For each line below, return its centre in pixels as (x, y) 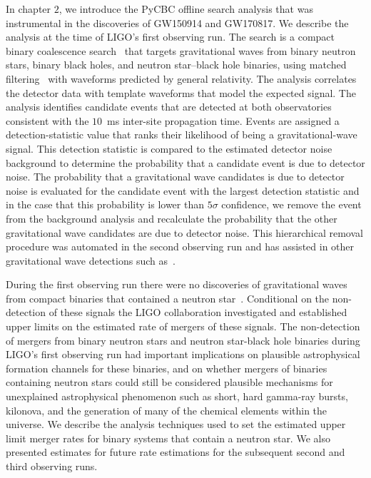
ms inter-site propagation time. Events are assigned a (223, 120)
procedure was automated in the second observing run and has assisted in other (180, 246)
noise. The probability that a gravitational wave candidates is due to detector (175, 177)
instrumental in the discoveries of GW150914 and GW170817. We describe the (177, 22)
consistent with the (47, 120)
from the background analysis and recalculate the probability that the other (172, 218)
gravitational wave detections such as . (91, 260)
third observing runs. (52, 466)
